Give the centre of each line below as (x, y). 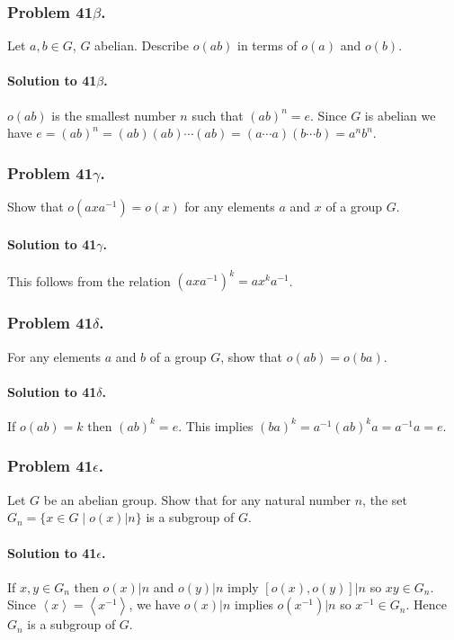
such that (218, 115)
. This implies (216, 425)
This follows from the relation (89, 280)
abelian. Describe (142, 45)
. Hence (426, 604)
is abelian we (400, 115)
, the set (385, 499)
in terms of (267, 45)
